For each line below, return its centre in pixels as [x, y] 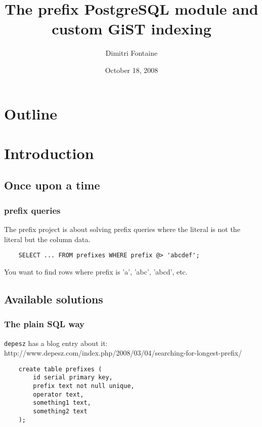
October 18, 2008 [132, 70]
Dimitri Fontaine [132, 53]
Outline [31, 113]
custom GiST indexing [132, 29]
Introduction [49, 153]
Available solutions [54, 299]
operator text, [58, 394]
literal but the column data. [47, 239]
